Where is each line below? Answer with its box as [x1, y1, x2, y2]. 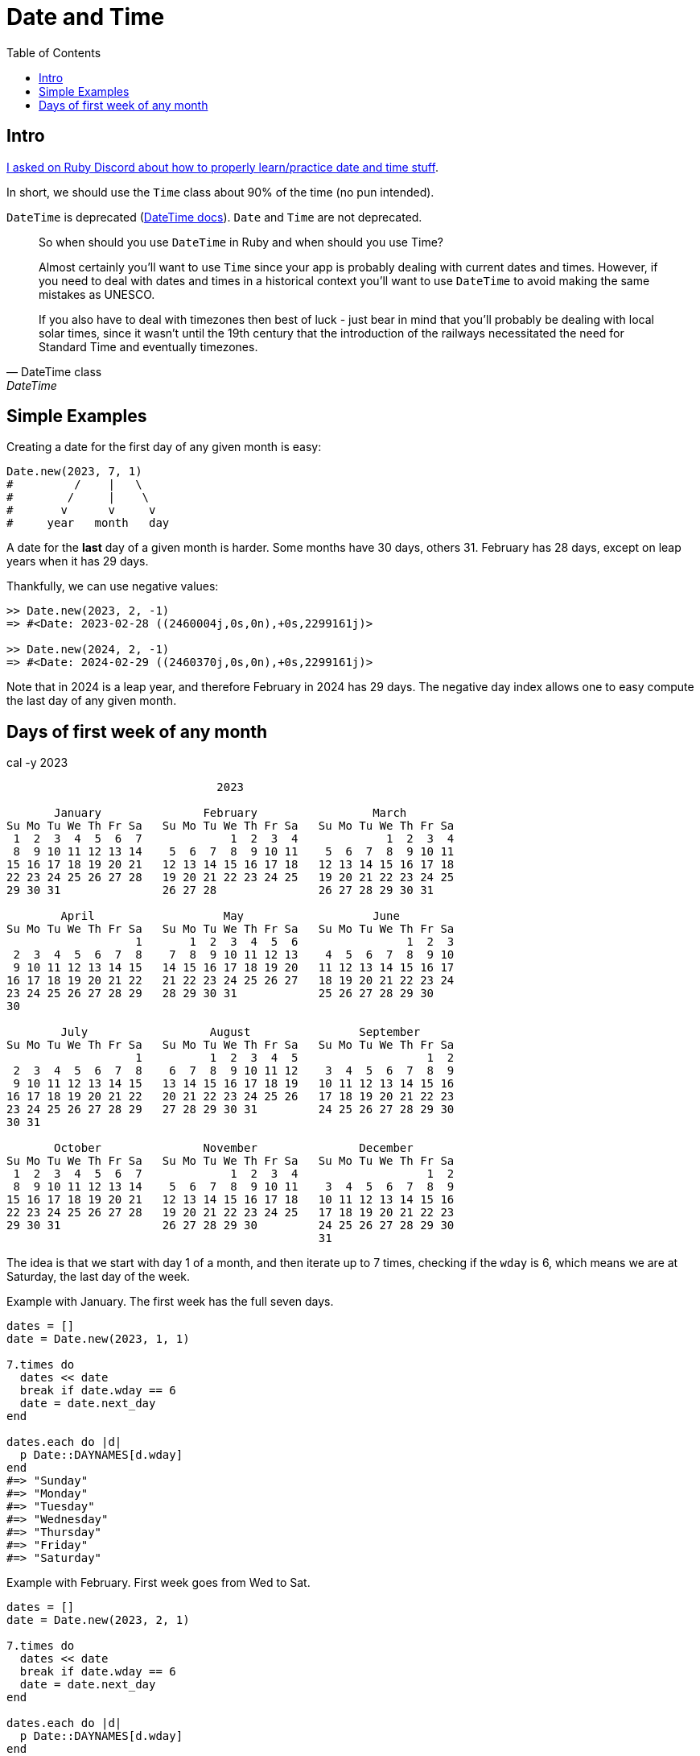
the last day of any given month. [6, 694, 177, 708]
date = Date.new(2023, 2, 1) [6, 1613, 190, 1627]
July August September [60, 1025, 421, 1039]
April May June [60, 909, 400, 923]
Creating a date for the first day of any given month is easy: [6, 440, 322, 454]
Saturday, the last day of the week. [6, 1269, 191, 1284]
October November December [54, 1141, 414, 1155]
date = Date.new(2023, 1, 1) [6, 1332, 190, 1346]
